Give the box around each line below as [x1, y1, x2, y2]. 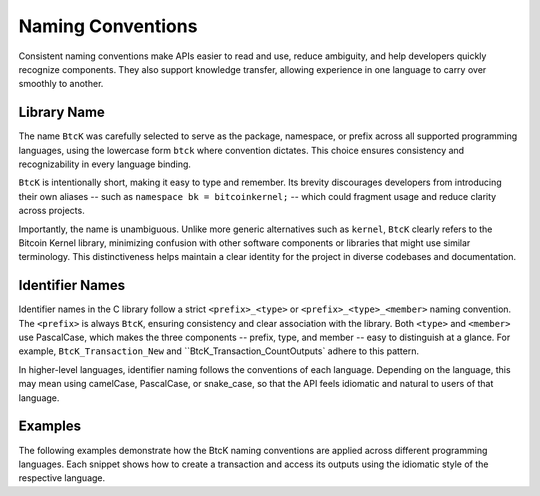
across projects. [18, 205, 85, 217]
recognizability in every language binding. [18, 158, 192, 170]
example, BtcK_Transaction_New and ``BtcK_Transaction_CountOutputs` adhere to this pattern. [18, 345, 420, 357]
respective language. [18, 472, 106, 484]
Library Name [18, 104, 105, 121]
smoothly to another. [18, 78, 104, 90]
